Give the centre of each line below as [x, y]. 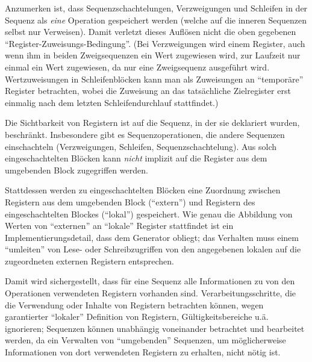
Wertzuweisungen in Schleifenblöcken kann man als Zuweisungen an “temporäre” [154, 79]
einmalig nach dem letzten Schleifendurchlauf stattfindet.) [112, 102]
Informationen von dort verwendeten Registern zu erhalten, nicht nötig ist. [143, 352]
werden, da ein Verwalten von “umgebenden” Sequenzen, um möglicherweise [145, 340]
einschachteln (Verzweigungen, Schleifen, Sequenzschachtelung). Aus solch [141, 146]
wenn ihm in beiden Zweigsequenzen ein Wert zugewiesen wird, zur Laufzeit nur [153, 55]
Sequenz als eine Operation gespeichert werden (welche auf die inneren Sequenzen [156, 20]
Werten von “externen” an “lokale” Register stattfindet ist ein [119, 226]
